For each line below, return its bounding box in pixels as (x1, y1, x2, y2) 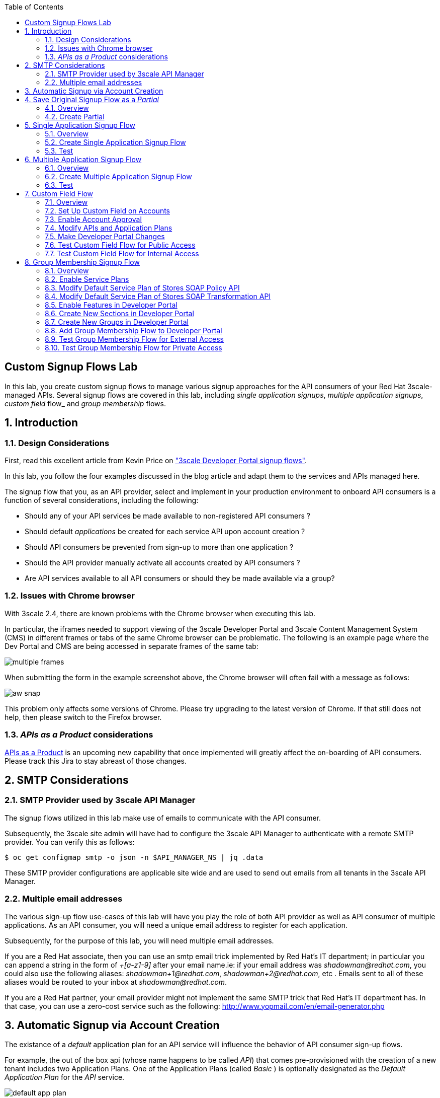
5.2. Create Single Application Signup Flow (45, 138, 186, 147)
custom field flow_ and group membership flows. (5, 399, 166, 408)
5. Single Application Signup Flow (25, 121, 136, 129)
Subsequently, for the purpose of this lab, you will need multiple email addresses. (5, 936, 274, 945)
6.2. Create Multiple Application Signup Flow (45, 172, 192, 181)
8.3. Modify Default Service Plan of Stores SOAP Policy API (45, 283, 240, 292)
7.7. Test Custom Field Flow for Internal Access (45, 249, 199, 258)
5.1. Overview (45, 129, 89, 138)
